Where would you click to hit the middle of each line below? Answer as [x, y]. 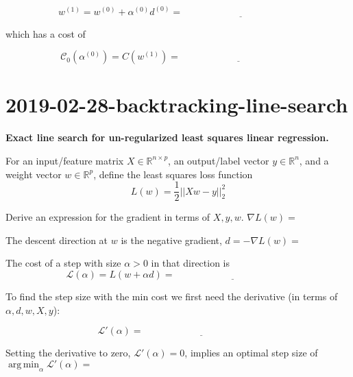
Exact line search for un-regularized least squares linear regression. [167, 137]
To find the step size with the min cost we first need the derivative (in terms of [172, 296]
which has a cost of [46, 33]
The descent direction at [57, 240]
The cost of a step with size [63, 263]
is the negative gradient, [171, 240]
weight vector [34, 174]
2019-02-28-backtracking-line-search [177, 105]
